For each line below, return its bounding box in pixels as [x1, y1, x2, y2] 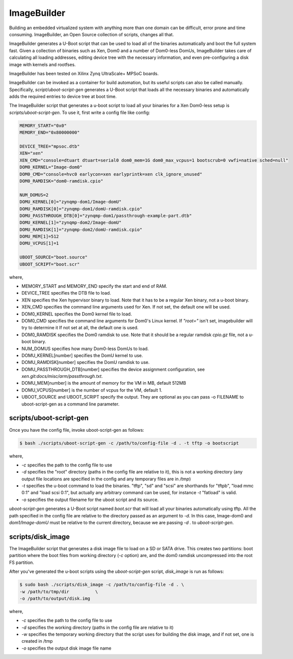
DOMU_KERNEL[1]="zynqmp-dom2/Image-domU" [19, 220, 122, 225]
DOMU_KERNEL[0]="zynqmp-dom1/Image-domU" [19, 199, 122, 205]
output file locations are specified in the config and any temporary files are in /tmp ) [21, 476, 191, 482]
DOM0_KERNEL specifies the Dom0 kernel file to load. [21, 311, 132, 317]
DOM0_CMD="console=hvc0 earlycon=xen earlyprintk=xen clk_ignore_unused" [19, 171, 202, 177]
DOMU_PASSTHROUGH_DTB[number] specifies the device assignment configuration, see [21, 366, 205, 372]
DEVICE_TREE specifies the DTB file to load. [21, 290, 111, 296]
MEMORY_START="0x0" [19, 123, 67, 128]
